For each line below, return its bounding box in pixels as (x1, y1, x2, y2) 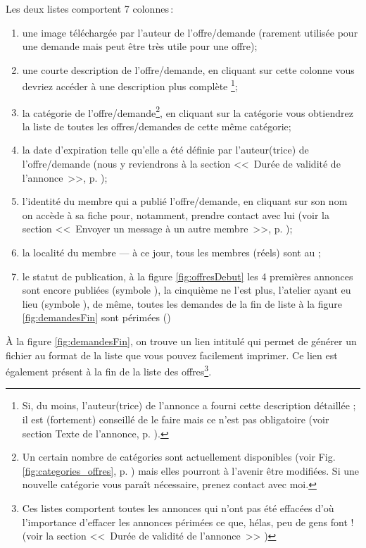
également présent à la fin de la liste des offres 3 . (6, 362, 212, 378)
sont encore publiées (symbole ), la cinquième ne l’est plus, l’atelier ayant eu (22, 282, 351, 297)
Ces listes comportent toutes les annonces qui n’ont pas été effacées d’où (22, 501, 334, 515)
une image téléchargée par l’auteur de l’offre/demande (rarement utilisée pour (22, 25, 358, 39)
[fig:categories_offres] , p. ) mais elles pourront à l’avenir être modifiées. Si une (22, 463, 359, 478)
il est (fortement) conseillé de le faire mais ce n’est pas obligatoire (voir (22, 412, 329, 427)
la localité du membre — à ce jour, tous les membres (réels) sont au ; (22, 245, 321, 260)
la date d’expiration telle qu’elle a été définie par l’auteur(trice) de (22, 142, 309, 157)
